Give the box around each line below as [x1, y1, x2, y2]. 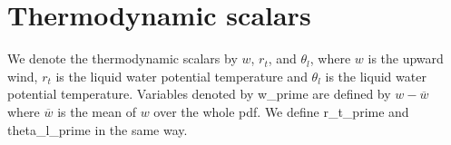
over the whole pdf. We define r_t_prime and [153, 101, 409, 121]
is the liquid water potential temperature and [55, 66, 308, 85]
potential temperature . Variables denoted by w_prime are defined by [7, 84, 391, 103]
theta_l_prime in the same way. [7, 120, 188, 139]
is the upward [368, 49, 444, 68]
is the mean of [57, 101, 136, 121]
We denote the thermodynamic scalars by [7, 49, 238, 68]
